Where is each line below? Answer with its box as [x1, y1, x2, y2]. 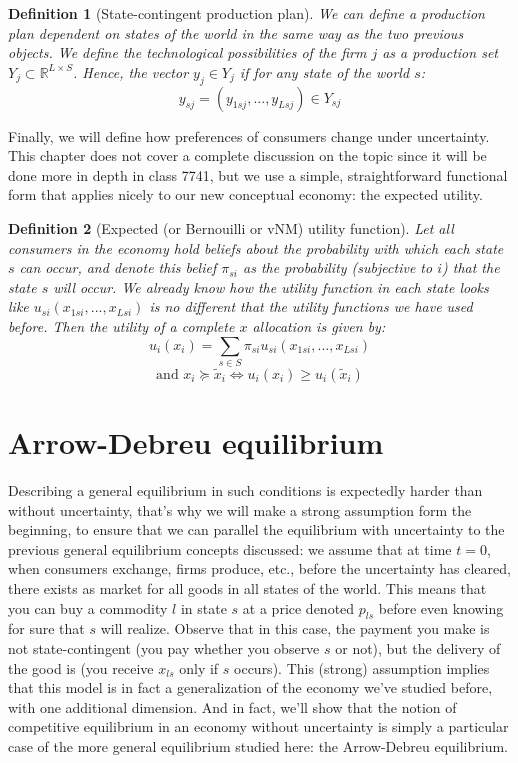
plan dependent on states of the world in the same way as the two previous [8, 22, 464, 43]
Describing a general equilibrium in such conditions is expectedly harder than [8, 479, 483, 500]
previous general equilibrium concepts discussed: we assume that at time [8, 538, 452, 559]
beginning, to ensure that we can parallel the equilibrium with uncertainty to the [8, 519, 505, 540]
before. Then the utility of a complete [8, 315, 235, 336]
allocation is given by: [252, 315, 386, 336]
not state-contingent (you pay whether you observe [8, 637, 320, 658]
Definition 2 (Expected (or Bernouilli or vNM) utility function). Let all [8, 217, 454, 238]
